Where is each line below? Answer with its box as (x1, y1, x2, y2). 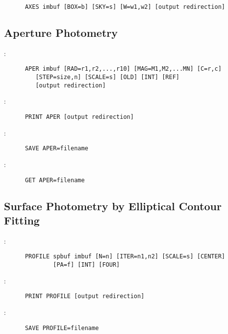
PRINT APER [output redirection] (25, 113, 134, 121)
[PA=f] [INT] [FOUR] (53, 261, 120, 269)
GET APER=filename (25, 176, 85, 184)
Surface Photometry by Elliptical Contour (4, 198, 222, 213)
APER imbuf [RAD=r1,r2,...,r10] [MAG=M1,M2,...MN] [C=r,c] (25, 65, 222, 73)
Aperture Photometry (4, 25, 118, 40)
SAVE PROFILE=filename (25, 324, 99, 332)
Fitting (4, 212, 40, 227)
